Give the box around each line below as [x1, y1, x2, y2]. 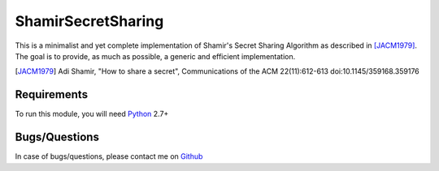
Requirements [15, 88, 89, 101]
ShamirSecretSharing [15, 12, 164, 30]
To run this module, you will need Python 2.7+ [15, 109, 169, 119]
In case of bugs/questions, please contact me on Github [15, 152, 203, 161]
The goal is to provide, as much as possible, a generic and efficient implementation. [15, 51, 296, 61]
